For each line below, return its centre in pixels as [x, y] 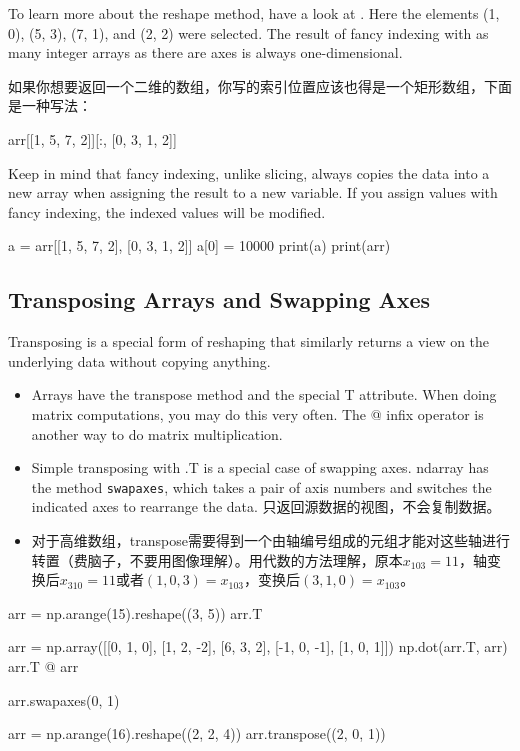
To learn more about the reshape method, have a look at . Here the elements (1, [254, 13]
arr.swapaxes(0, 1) [64, 699]
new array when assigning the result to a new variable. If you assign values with [253, 192]
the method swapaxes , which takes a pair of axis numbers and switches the [261, 486]
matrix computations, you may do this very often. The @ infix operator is [257, 413]
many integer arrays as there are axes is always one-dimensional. [205, 52]
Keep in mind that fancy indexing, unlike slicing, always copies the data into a [249, 172]
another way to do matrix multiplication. [157, 433]
